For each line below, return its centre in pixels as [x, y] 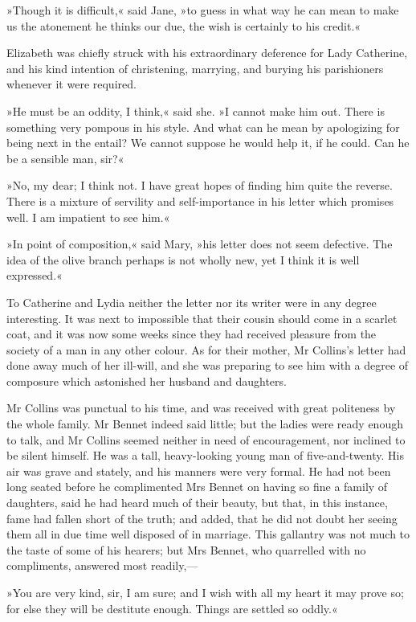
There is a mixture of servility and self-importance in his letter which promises [200, 201]
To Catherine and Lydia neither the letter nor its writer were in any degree [192, 302]
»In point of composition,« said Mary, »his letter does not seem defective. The [200, 244]
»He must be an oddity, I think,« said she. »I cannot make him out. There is [196, 110]
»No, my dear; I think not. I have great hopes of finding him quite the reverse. [200, 185]
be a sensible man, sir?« [65, 158]
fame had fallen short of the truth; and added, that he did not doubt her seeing [202, 518]
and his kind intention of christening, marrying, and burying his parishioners [195, 68]
